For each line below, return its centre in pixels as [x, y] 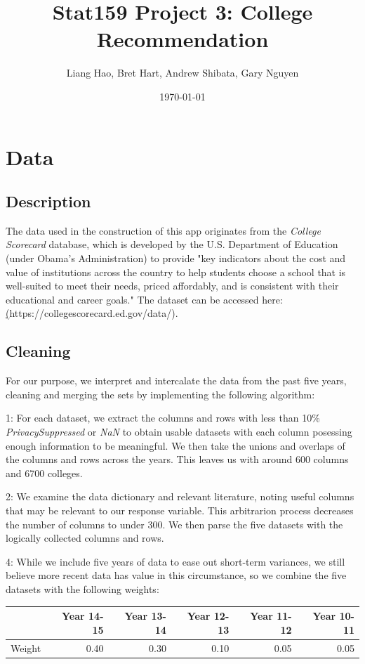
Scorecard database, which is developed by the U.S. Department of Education [172, 244]
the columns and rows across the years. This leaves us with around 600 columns [177, 459]
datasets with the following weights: [82, 588]
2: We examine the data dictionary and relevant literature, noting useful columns [180, 496]
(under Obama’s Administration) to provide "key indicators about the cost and [176, 258]
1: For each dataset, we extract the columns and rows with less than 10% [163, 418]
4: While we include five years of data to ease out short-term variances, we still [175, 561]
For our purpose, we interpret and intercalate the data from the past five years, [176, 380]
